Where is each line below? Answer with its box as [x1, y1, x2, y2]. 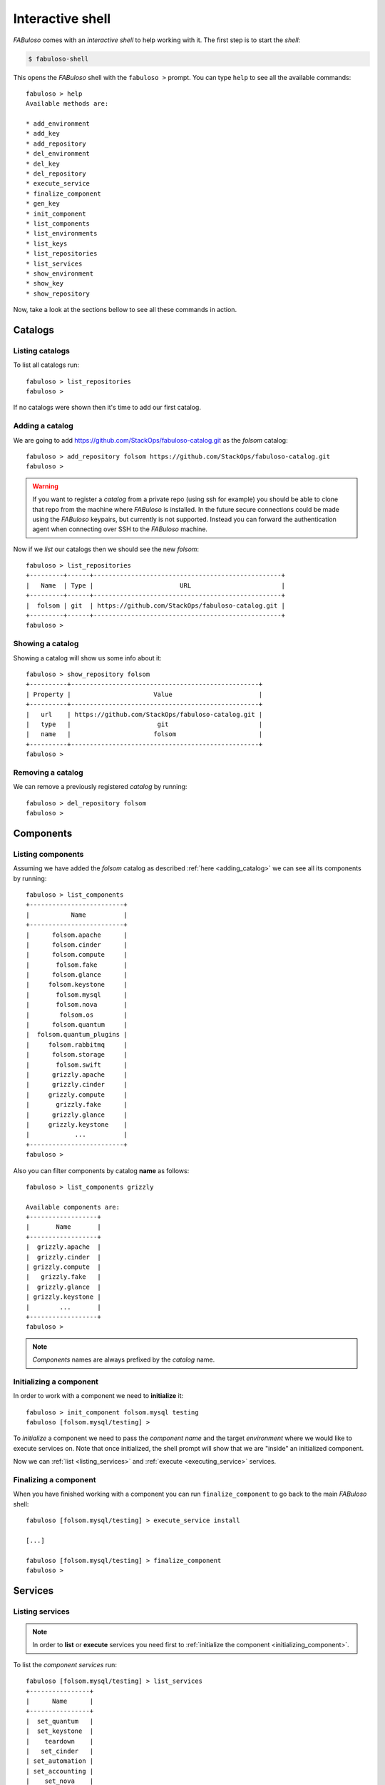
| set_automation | [26, 1757, 94, 1765]
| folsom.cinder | [26, 940, 128, 949]
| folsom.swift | [26, 1060, 128, 1069]
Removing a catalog [13, 768, 83, 778]
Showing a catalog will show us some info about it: [13, 653, 162, 662]
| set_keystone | [26, 1727, 94, 1735]
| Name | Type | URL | [26, 581, 285, 589]
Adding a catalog [13, 421, 74, 431]
